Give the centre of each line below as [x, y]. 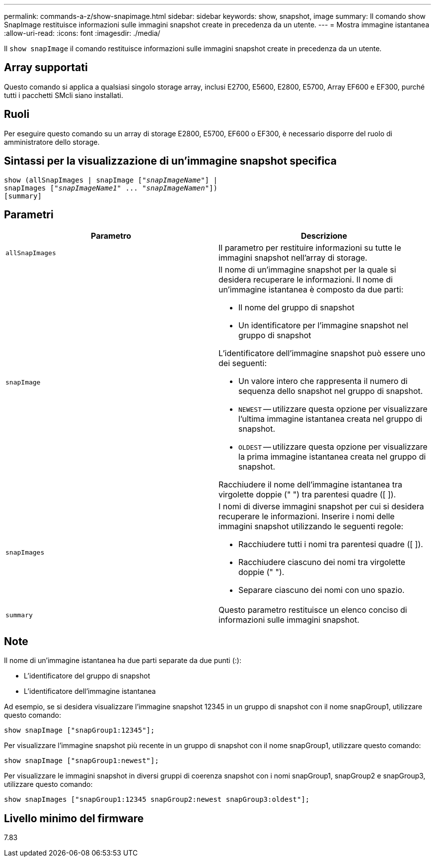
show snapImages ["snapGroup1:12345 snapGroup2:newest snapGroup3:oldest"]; [157, 800]
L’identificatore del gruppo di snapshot [87, 676]
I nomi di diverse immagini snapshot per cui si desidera [321, 507]
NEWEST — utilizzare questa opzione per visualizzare [333, 409]
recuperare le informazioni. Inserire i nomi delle [307, 517]
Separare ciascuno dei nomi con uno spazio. [322, 590]
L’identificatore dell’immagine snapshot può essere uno [322, 353]
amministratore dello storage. [52, 142]
